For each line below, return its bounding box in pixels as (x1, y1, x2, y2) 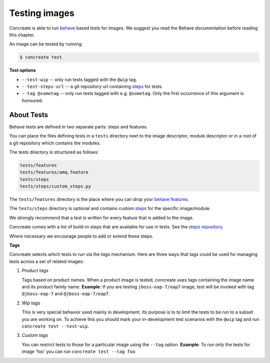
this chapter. (9, 31, 35, 37)
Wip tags (21, 300, 40, 306)
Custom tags (21, 332, 48, 338)
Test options (9, 67, 36, 73)
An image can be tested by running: (9, 41, 83, 47)
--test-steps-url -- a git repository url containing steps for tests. (21, 83, 163, 89)
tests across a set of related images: (9, 258, 84, 264)
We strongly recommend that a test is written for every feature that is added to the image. (9, 214, 194, 220)
